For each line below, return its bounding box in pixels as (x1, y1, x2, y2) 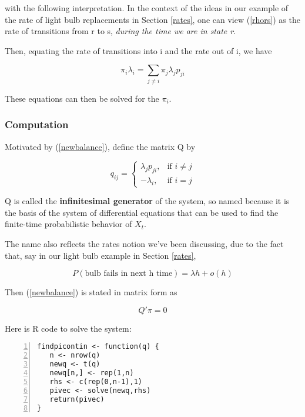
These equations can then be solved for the (5, 92, 159, 104)
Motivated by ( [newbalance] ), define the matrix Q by (5, 140, 196, 152)
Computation (5, 117, 69, 132)
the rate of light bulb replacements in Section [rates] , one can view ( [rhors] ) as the (5, 13, 300, 25)
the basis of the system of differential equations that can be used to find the (5, 206, 279, 218)
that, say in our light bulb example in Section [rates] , (5, 249, 196, 261)
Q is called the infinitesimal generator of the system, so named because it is (5, 195, 290, 207)
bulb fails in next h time (85, 269, 173, 278)
